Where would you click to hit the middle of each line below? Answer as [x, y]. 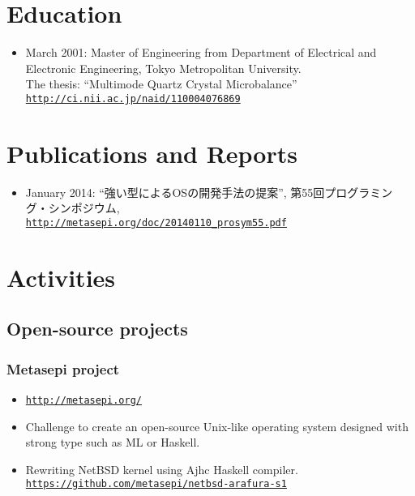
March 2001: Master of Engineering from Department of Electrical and [201, 52]
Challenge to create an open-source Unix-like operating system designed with [217, 426]
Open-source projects [97, 329]
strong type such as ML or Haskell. [113, 442]
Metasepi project [63, 368]
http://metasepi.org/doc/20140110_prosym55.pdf [156, 222]
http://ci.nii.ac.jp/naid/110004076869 [133, 98]
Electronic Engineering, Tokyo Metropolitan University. [163, 68]
